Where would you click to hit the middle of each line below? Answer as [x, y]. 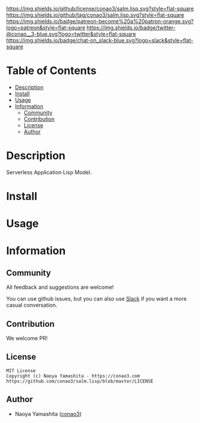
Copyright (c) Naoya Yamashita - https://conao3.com [73, 376]
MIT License [21, 370]
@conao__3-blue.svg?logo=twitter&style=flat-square [71, 34]
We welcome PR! [27, 338]
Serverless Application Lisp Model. [49, 172]
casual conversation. [32, 305]
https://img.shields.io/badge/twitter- [131, 27]
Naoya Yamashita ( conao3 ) [48, 413]
